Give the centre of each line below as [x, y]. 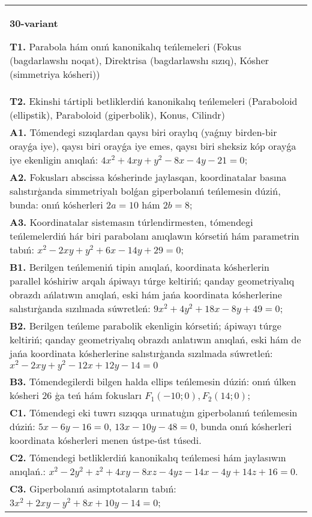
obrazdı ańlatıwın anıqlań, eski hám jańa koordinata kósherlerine [146, 294]
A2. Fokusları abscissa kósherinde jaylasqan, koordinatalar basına [148, 177]
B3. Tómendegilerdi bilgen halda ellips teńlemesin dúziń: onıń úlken [153, 381]
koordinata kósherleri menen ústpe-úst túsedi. [106, 440]
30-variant [34, 23]
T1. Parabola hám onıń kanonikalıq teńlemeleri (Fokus [126, 46]
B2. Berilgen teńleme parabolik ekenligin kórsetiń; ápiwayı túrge [145, 326]
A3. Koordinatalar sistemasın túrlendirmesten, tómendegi [131, 222]
